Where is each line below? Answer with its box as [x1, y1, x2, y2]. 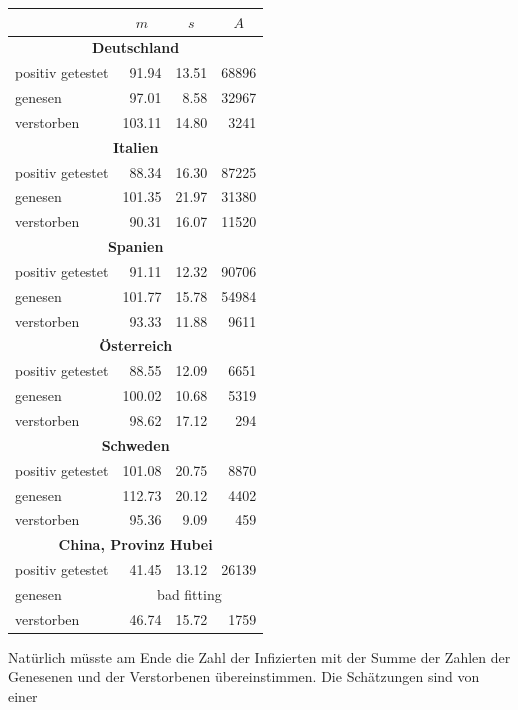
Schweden [101, 434, 170, 455]
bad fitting [157, 583, 222, 604]
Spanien [107, 236, 164, 257]
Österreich [99, 335, 173, 356]
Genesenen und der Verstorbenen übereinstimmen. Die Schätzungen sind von [8, 666, 480, 687]
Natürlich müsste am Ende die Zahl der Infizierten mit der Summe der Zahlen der [8, 646, 511, 667]
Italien [112, 136, 159, 157]
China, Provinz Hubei [58, 534, 213, 555]
